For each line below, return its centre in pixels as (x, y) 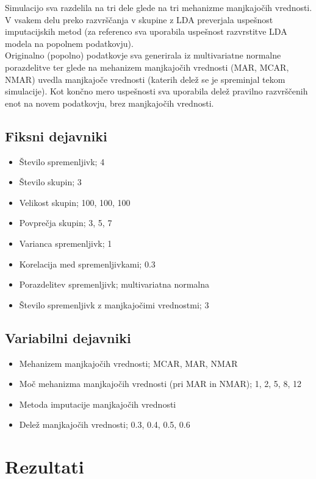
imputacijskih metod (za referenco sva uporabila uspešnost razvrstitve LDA (146, 31)
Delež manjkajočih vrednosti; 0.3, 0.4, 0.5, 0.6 (105, 424)
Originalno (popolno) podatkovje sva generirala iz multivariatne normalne (143, 55)
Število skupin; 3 (50, 182)
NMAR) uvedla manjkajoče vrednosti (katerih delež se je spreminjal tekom (145, 79)
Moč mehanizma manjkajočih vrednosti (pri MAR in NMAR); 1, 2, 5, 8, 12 (160, 384)
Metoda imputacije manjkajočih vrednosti (98, 404)
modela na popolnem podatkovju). (69, 43)
